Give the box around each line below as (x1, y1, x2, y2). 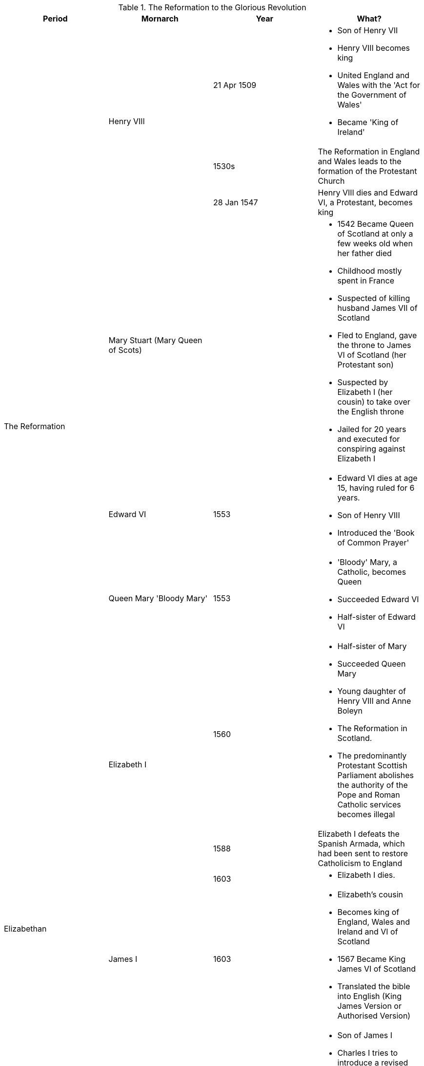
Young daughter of (337, 686, 406, 696)
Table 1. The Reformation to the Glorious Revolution (118, 2, 306, 12)
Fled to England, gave (337, 330, 417, 340)
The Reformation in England (318, 147, 420, 156)
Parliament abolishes (337, 770, 414, 780)
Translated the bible (337, 981, 410, 991)
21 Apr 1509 (213, 80, 257, 90)
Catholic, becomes (337, 567, 406, 577)
